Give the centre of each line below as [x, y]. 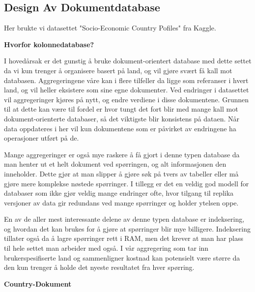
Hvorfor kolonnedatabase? [49, 44]
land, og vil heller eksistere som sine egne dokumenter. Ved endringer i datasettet [127, 90]
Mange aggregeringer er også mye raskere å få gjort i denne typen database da [122, 154]
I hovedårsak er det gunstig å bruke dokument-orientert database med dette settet [128, 61]
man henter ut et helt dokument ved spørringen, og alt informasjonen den [115, 164]
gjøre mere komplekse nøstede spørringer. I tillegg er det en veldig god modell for [127, 183]
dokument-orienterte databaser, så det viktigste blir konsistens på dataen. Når [122, 118]
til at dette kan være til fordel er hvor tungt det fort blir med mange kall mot [121, 109]
